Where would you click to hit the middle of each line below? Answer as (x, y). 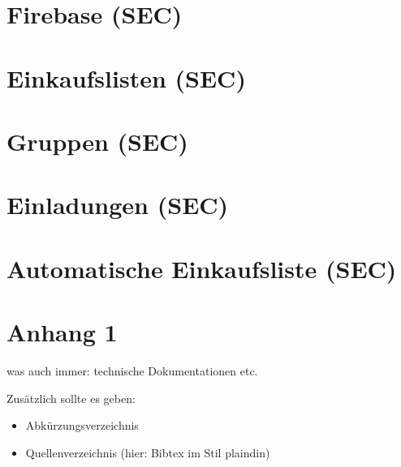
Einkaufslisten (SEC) (126, 77)
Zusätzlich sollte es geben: (71, 398)
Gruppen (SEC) (97, 141)
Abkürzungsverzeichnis (82, 425)
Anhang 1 (62, 332)
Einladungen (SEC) (118, 205)
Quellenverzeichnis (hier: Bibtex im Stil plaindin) (148, 452)
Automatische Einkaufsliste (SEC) (202, 268)
